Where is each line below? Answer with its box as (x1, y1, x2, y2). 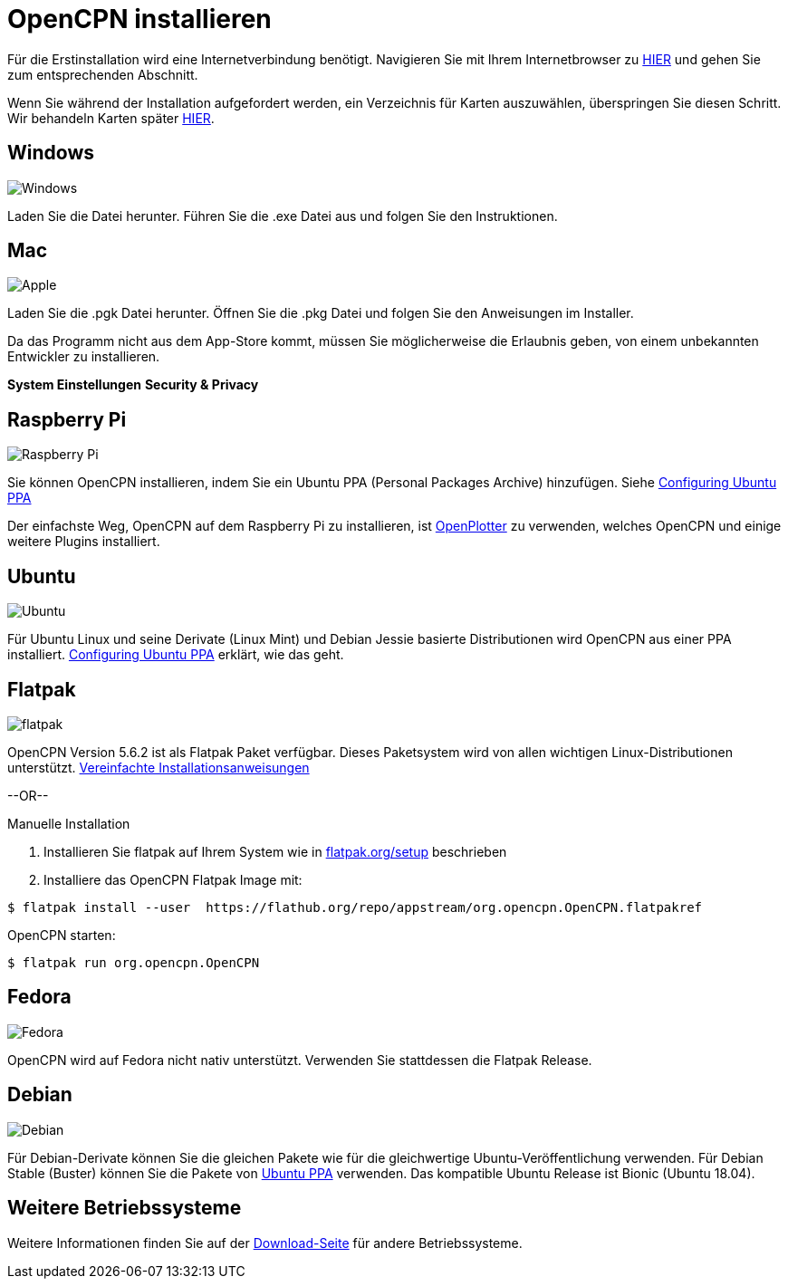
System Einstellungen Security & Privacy (7, 377, 259, 393)
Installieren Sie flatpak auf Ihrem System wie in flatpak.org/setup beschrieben (43, 843, 507, 859)
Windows (7, 141, 94, 165)
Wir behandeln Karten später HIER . (7, 110, 215, 126)
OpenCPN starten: (7, 926, 116, 943)
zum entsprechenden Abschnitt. (7, 66, 198, 82)
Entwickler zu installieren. (7, 349, 160, 365)
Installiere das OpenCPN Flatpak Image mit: (43, 871, 303, 888)
